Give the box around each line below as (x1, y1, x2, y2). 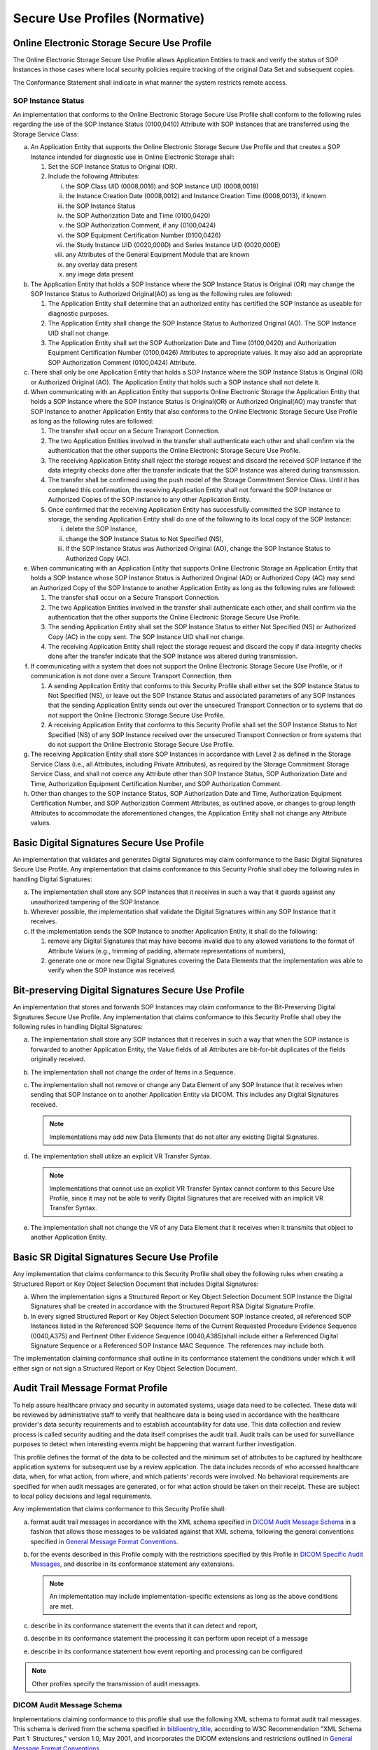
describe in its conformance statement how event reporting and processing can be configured (30, 1647, 303, 1655)
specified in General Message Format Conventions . (30, 1537, 178, 1546)
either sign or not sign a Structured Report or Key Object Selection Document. (13, 1364, 237, 1372)
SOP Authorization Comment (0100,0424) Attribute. (48, 358, 197, 367)
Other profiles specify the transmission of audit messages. (31, 1679, 201, 1688)
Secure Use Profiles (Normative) (13, 10, 205, 26)
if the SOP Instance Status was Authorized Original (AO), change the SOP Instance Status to (65, 545, 331, 553)
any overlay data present (65, 260, 138, 269)
